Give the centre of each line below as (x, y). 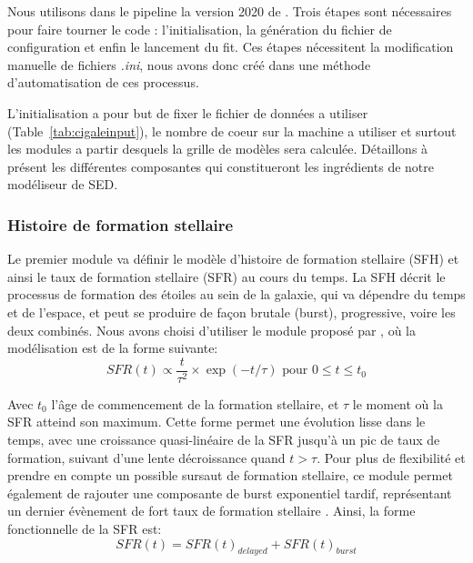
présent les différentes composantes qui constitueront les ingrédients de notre (221, 166)
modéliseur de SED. (63, 184)
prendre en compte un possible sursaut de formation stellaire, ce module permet (230, 475)
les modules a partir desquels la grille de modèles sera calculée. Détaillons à (218, 149)
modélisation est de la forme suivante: (113, 348)
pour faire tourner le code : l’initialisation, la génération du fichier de (200, 29)
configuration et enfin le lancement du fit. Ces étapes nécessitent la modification (231, 47)
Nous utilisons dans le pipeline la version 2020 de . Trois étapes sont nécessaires (230, 11)
